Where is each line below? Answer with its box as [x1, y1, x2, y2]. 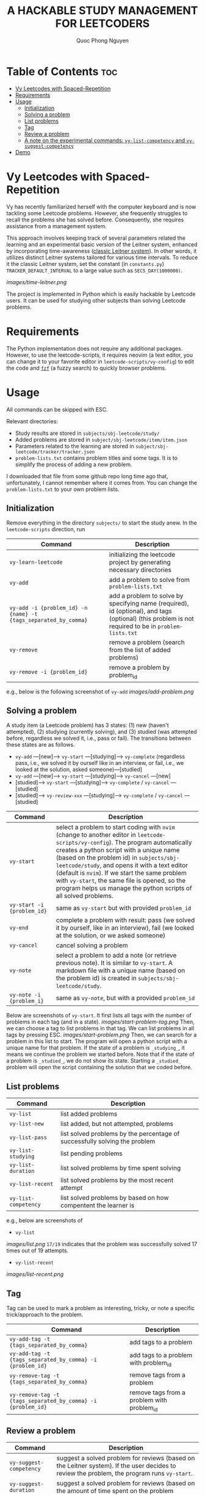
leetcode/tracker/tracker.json [15, 449, 95, 455]
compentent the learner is [60, 1201, 135, 1210]
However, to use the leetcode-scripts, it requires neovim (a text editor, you [6, 351, 193, 359]
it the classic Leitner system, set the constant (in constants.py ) [6, 260, 165, 267]
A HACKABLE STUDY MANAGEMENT [7, 4, 198, 18]
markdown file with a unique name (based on [56, 966, 185, 975]
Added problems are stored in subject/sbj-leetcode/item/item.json [15, 436, 188, 443]
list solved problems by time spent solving [60, 1164, 181, 1172]
